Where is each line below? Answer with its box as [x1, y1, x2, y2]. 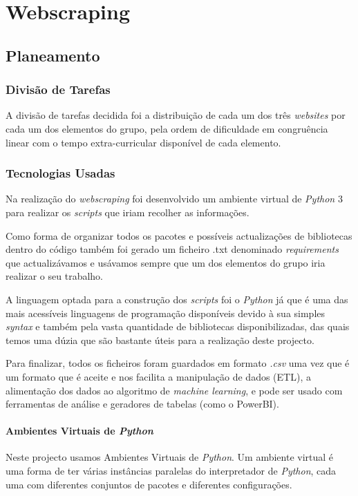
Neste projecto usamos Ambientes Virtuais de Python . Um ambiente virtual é [6, 450, 334, 464]
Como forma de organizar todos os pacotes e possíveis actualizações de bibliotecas [6, 228, 352, 242]
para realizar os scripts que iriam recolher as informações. [6, 204, 249, 219]
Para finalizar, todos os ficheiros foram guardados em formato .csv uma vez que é [6, 356, 350, 370]
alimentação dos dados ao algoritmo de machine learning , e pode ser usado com [6, 383, 343, 397]
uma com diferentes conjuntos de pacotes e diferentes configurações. [6, 477, 292, 491]
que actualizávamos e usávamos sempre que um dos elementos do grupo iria [6, 255, 326, 269]
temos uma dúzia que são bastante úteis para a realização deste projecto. [6, 332, 314, 347]
